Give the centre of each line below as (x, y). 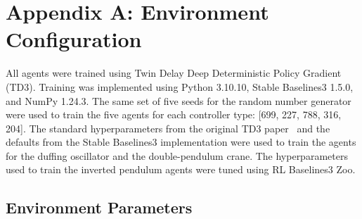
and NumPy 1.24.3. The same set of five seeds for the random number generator (179, 100)
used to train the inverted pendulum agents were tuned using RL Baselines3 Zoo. (181, 169)
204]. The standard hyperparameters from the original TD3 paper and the (168, 128)
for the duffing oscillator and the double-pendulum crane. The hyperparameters (177, 155)
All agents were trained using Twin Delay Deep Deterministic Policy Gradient (174, 73)
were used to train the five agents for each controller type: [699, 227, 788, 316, (174, 114)
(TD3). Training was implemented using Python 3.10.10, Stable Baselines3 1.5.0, (180, 86)
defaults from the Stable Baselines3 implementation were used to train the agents (181, 142)
